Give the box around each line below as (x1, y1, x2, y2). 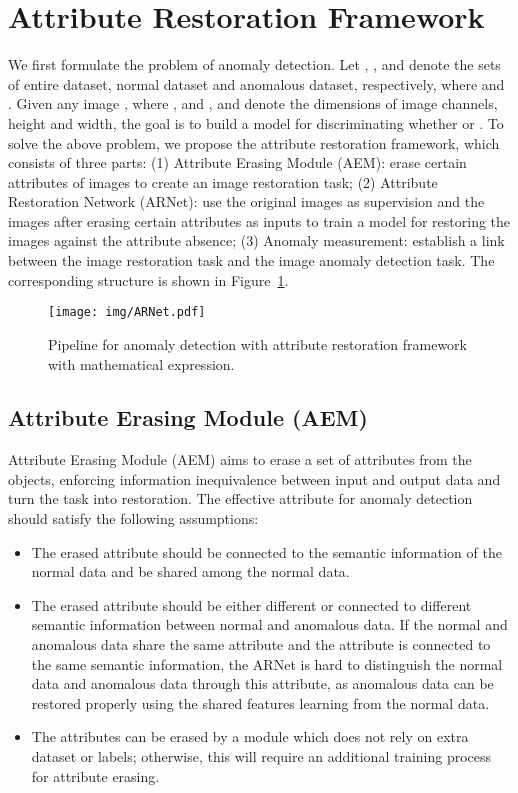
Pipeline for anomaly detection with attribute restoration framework (48, 333, 467, 354)
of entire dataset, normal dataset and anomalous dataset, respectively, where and (8, 73, 505, 94)
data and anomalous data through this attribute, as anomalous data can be (31, 673, 494, 694)
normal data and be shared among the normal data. (31, 561, 350, 582)
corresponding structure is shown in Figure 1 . (8, 269, 289, 290)
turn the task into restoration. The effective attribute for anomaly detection (8, 488, 473, 509)
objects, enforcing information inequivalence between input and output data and (8, 468, 501, 489)
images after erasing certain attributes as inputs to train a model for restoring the (8, 210, 511, 231)
